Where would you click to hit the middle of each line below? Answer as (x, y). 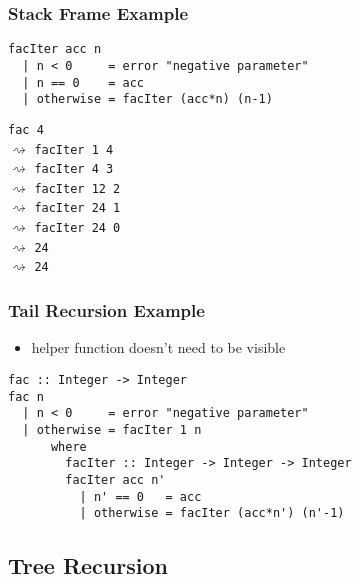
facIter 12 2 (77, 188)
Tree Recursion (88, 565)
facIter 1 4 (74, 149)
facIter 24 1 (77, 208)
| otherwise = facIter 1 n (112, 429)
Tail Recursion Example (106, 310)
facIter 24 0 (77, 228)
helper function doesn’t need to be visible (158, 347)
